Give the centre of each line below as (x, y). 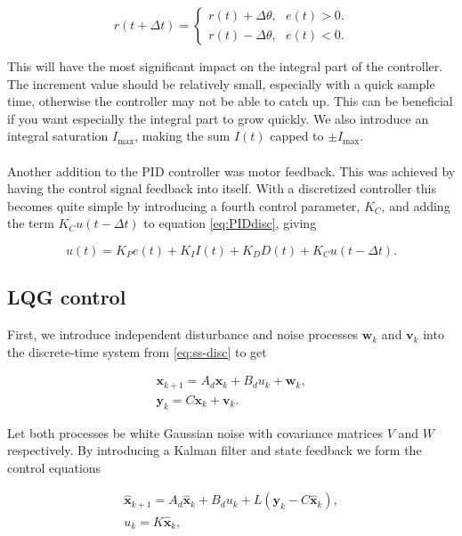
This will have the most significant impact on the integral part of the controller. (225, 66)
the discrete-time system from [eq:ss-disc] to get (137, 351)
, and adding (416, 205)
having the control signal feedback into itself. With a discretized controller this (222, 188)
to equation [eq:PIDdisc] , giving (230, 223)
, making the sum (182, 136)
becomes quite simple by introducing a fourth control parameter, (184, 205)
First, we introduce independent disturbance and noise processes (182, 334)
